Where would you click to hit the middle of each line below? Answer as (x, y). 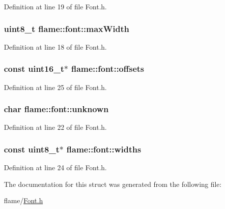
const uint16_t (34, 69)
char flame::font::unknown (56, 109)
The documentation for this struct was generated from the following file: (113, 184)
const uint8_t (32, 149)
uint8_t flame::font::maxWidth (67, 28)
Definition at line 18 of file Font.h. (56, 46)
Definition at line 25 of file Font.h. (56, 87)
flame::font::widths (104, 149)
